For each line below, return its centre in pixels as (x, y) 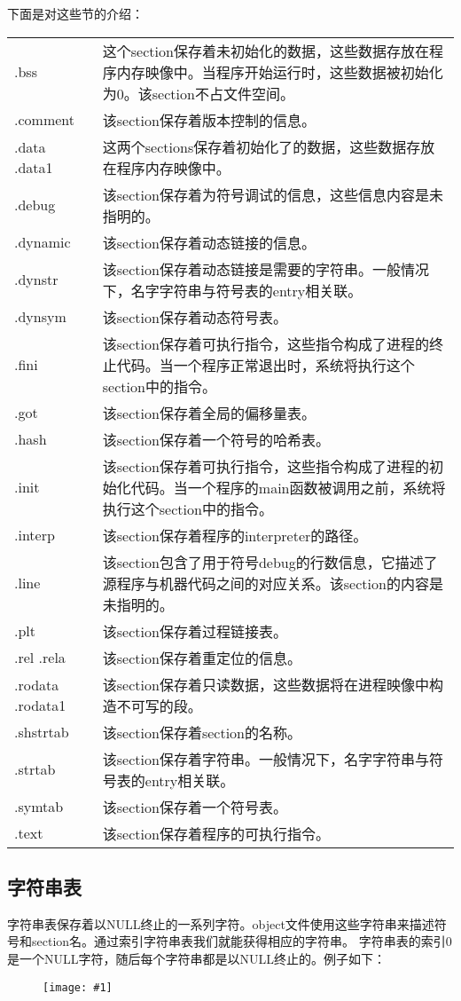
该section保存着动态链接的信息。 (209, 242)
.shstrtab (42, 732)
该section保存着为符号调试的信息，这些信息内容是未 (273, 194)
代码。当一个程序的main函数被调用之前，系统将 (288, 487)
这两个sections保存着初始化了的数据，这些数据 (254, 146)
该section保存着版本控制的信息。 (209, 120)
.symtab (39, 807)
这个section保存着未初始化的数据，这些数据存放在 (266, 51)
